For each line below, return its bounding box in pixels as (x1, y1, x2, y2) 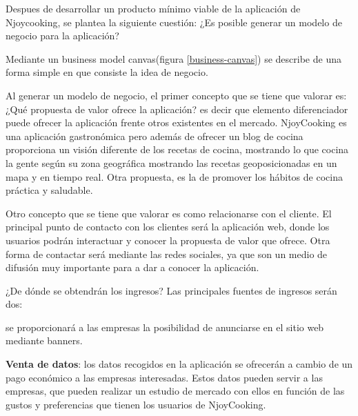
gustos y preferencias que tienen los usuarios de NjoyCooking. (6, 397, 266, 411)
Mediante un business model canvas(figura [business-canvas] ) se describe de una (6, 51, 341, 66)
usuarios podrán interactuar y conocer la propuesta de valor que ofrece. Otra (6, 232, 330, 247)
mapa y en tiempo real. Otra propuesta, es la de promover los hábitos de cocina (6, 169, 343, 184)
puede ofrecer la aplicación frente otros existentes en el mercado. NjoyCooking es (6, 115, 347, 130)
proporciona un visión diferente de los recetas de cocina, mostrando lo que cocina (6, 142, 349, 157)
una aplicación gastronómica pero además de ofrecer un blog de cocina (6, 128, 304, 143)
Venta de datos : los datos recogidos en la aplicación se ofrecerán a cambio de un (6, 357, 353, 371)
